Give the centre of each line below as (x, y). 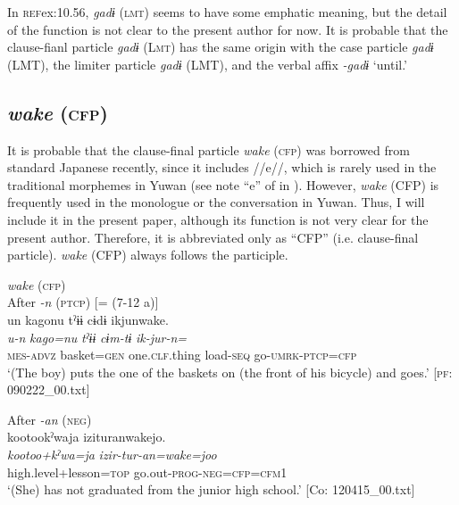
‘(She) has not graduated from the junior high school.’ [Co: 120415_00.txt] (211, 489)
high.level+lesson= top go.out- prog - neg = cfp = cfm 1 (147, 472)
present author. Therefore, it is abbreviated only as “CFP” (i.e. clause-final (213, 237)
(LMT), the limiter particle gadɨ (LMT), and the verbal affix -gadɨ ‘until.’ (208, 64)
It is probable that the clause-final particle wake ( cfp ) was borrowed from (209, 149)
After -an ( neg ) (50, 419)
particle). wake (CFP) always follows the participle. (148, 255)
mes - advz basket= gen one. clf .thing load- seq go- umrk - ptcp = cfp (182, 355)
